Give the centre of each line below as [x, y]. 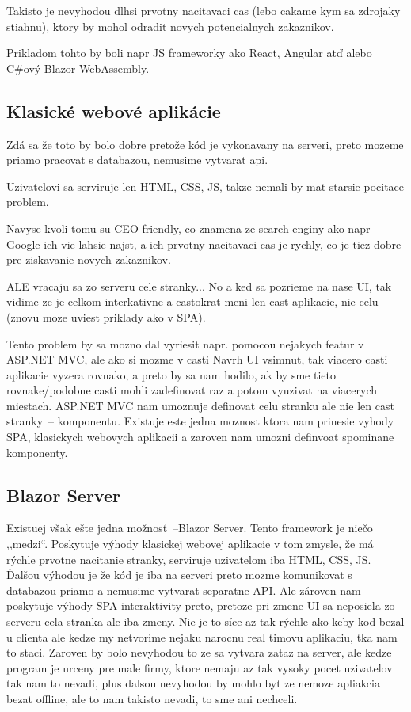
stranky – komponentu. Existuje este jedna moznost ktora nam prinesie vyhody [200, 421]
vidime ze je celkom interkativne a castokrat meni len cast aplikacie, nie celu [192, 301]
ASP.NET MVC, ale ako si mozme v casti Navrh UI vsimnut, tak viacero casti [197, 359]
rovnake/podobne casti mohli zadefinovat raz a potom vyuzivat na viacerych [192, 390]
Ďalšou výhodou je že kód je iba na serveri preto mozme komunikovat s [179, 575]
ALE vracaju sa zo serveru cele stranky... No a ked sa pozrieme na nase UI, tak [199, 286]
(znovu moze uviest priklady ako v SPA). [106, 316]
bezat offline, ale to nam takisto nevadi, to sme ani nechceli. [152, 699]
